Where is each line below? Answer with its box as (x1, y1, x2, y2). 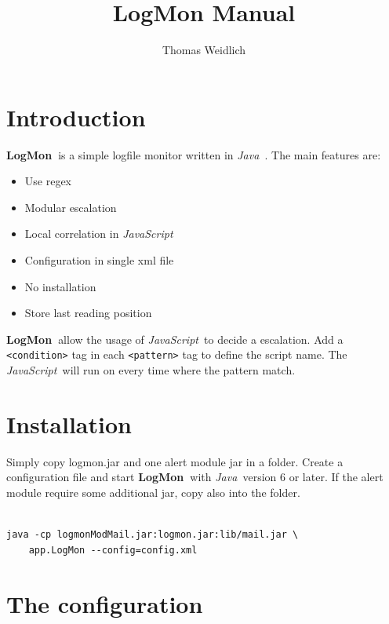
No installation (24, 278, 96, 294)
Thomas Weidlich (162, 42, 246, 58)
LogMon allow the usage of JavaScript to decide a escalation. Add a (6, 330, 344, 347)
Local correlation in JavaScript (24, 225, 173, 242)
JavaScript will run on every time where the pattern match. (6, 362, 296, 378)
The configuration (6, 587, 203, 619)
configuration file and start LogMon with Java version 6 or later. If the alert (6, 469, 384, 485)
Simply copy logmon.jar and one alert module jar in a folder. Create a (6, 453, 344, 469)
